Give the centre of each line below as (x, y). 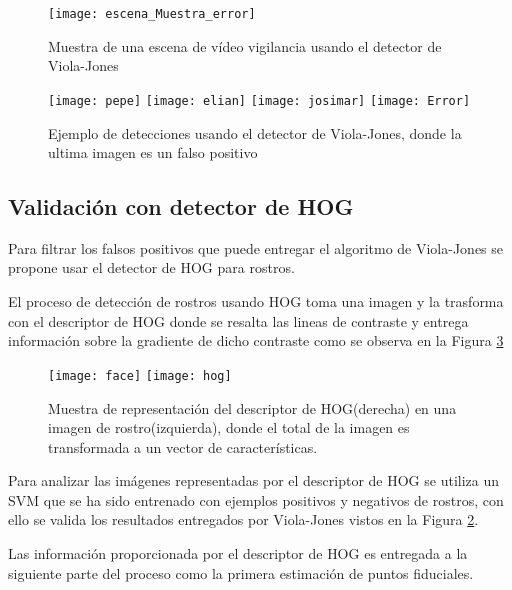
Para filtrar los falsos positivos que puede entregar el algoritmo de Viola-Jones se (256, 247)
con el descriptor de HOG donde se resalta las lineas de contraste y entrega (238, 320)
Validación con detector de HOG (181, 206)
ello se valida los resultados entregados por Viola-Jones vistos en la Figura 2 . (243, 519)
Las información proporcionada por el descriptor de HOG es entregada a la (238, 553)
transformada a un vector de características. (183, 446)
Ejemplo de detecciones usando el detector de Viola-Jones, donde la (255, 132)
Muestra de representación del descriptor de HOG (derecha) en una (252, 407)
